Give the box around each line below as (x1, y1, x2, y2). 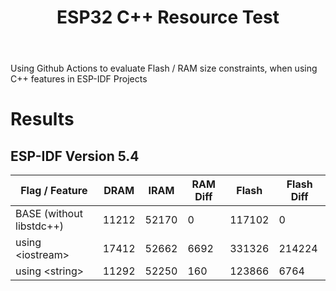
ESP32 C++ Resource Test (56, 6, 280, 29)
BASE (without (15, 207, 83, 221)
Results (10, 108, 75, 131)
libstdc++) (15, 219, 65, 233)
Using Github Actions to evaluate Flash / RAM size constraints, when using (10, 62, 318, 75)
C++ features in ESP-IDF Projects (10, 73, 148, 85)
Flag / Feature (20, 184, 88, 198)
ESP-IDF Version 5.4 (10, 147, 140, 165)
